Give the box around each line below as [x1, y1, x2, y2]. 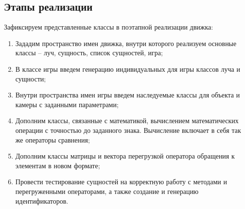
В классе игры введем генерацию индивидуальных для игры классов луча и [15, 64, 240, 74]
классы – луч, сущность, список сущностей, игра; [15, 48, 163, 58]
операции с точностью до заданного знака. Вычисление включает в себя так [15, 125, 241, 135]
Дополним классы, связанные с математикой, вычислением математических [15, 115, 239, 126]
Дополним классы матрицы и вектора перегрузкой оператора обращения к [15, 151, 235, 161]
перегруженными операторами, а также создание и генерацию [15, 186, 199, 196]
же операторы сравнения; [15, 134, 90, 145]
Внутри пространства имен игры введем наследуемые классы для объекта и [15, 90, 240, 100]
